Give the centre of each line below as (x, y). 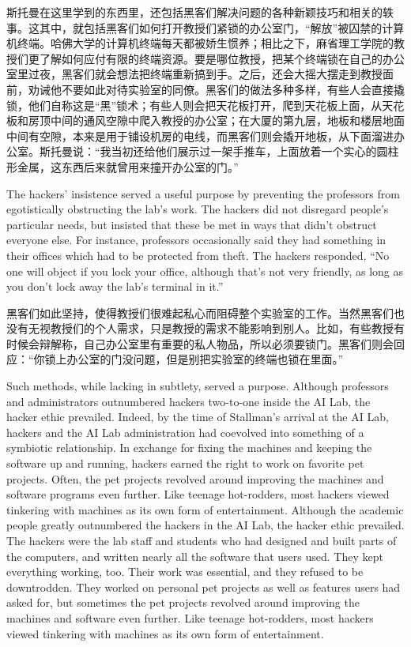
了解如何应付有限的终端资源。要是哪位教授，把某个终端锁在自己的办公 (222, 58)
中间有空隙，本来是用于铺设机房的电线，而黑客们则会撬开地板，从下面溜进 (200, 135)
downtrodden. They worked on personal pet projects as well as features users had (204, 587)
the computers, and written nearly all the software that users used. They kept (195, 556)
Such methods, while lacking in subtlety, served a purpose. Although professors (198, 386)
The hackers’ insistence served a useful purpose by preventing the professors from (203, 193)
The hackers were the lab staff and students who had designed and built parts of (202, 540)
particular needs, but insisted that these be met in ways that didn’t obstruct (192, 224)
